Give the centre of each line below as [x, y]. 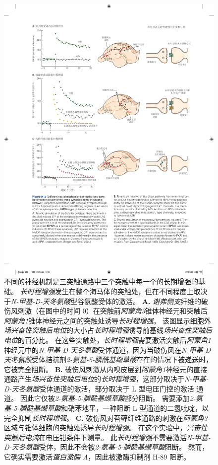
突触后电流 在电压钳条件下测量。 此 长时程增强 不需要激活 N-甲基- [108, 437]
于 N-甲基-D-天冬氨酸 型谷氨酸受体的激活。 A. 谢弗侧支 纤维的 [103, 301]
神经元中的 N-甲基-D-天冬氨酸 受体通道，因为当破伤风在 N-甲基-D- [109, 349]
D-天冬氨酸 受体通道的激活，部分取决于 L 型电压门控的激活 [99, 388]
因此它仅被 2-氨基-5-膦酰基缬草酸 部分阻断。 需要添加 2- [108, 398]
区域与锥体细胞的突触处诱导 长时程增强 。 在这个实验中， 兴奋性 [106, 427]
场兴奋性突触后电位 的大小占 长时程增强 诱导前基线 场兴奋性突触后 [108, 330]
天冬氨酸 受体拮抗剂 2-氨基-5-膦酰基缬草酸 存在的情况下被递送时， [109, 359]
